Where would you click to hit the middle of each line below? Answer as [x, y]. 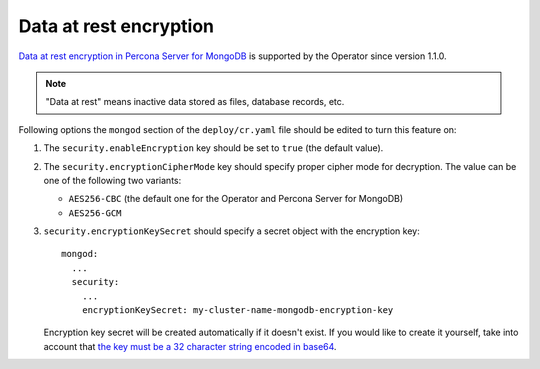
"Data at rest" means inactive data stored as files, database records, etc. [195, 102]
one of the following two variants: [112, 180]
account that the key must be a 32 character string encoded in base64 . [190, 346]
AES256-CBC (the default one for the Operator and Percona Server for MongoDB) [236, 199]
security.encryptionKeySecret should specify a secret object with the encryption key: [231, 231]
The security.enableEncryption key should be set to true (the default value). [213, 148]
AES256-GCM [95, 213]
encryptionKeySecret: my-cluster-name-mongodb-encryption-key [237, 310]
